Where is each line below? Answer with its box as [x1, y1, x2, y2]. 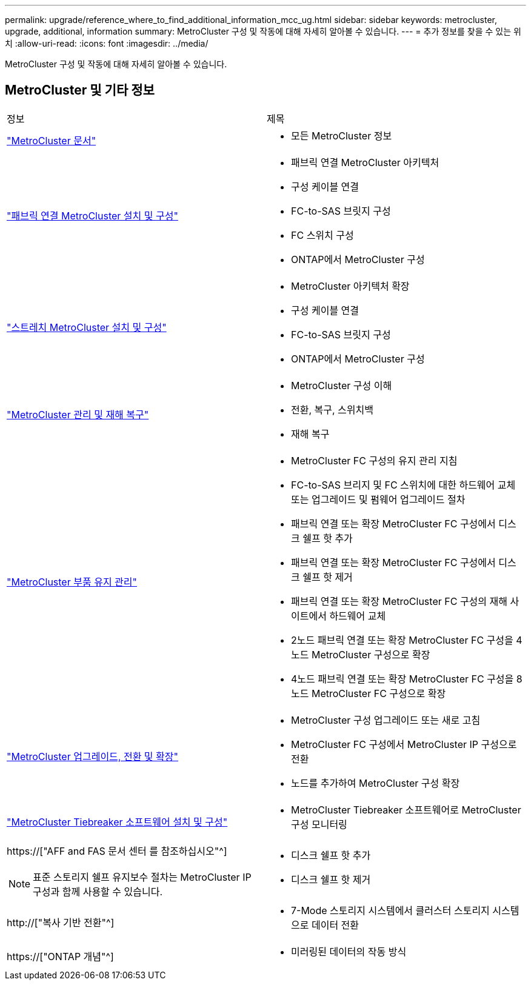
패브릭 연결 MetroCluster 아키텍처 [291, 156, 439, 169]
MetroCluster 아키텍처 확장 [291, 279, 410, 292]
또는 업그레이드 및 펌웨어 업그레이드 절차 [291, 493, 466, 506]
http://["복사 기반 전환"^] [7, 916, 115, 929]
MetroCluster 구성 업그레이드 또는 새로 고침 [291, 713, 481, 726]
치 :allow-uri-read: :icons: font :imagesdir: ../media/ [5, 38, 209, 48]
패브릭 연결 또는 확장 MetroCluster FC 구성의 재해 [291, 595, 507, 607]
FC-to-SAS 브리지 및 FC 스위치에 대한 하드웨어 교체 [291, 478, 516, 491]
